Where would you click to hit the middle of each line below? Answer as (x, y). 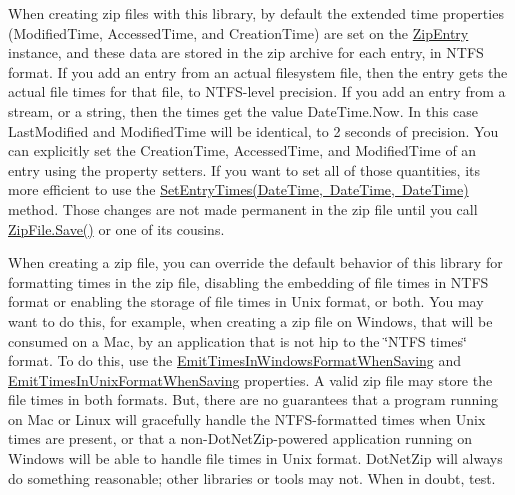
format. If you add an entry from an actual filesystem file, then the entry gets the (258, 71)
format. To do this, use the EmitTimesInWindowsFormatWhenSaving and (235, 360)
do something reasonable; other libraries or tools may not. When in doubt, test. (252, 477)
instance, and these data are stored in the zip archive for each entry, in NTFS (246, 52)
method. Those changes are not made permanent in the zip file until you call (243, 208)
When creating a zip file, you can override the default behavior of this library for (255, 262)
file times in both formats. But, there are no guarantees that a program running (253, 399)
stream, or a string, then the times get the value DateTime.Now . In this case (243, 110)
